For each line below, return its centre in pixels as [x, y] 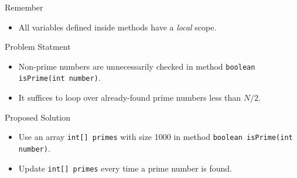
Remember [24, 7]
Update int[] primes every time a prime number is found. [125, 168]
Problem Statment [38, 47]
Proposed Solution [37, 117]
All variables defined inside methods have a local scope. [117, 27]
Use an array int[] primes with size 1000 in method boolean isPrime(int [156, 137]
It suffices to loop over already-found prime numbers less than [130, 97]
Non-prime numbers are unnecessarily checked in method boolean [137, 66]
